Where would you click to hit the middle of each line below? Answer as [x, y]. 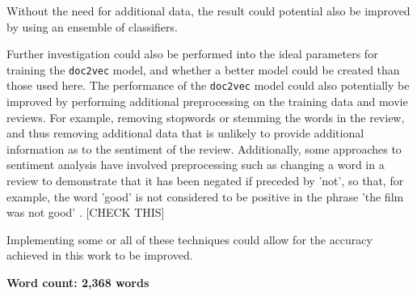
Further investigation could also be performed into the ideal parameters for [192, 54]
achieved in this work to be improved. [100, 255]
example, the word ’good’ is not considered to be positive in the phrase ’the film [205, 196]
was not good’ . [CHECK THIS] [86, 212]
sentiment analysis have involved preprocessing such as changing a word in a [196, 165]
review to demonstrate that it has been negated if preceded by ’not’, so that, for [205, 181]
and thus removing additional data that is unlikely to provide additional [185, 133]
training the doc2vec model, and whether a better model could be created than [203, 69]
